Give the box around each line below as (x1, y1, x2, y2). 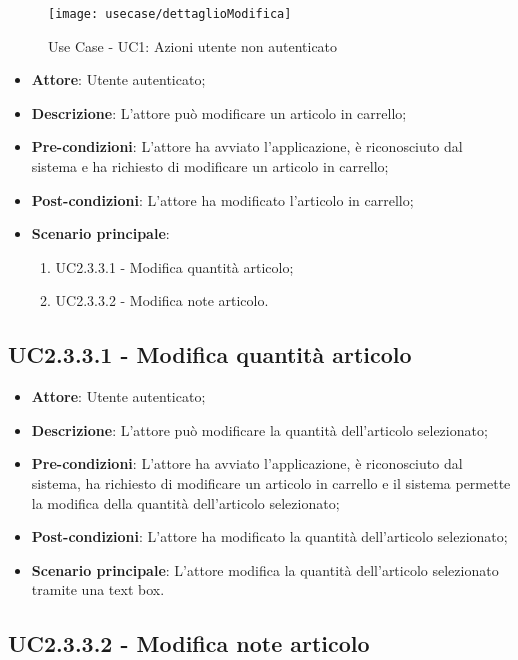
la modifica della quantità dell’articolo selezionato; (31, 492, 340, 513)
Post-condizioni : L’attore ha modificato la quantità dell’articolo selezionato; (31, 526, 508, 547)
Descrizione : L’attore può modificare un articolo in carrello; (31, 102, 407, 123)
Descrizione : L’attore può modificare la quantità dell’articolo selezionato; (31, 419, 488, 440)
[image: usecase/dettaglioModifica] (48, 7, 292, 21)
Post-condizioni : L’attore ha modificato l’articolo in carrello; (31, 189, 414, 210)
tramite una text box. (31, 579, 165, 600)
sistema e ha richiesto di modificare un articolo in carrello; (31, 156, 389, 177)
